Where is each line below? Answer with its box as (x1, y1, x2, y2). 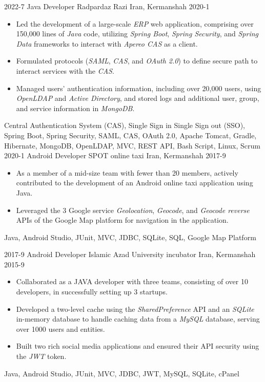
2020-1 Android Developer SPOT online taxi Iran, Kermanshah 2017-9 (4, 150, 226, 161)
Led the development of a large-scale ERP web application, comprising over (16, 18, 254, 29)
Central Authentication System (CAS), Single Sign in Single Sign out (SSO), (4, 120, 245, 131)
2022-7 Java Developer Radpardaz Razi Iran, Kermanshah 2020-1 (4, 1, 210, 11)
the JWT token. (16, 351, 67, 362)
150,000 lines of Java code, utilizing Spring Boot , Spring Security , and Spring (16, 28, 258, 39)
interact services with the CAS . (16, 65, 114, 76)
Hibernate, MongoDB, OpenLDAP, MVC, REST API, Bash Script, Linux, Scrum (4, 140, 260, 151)
